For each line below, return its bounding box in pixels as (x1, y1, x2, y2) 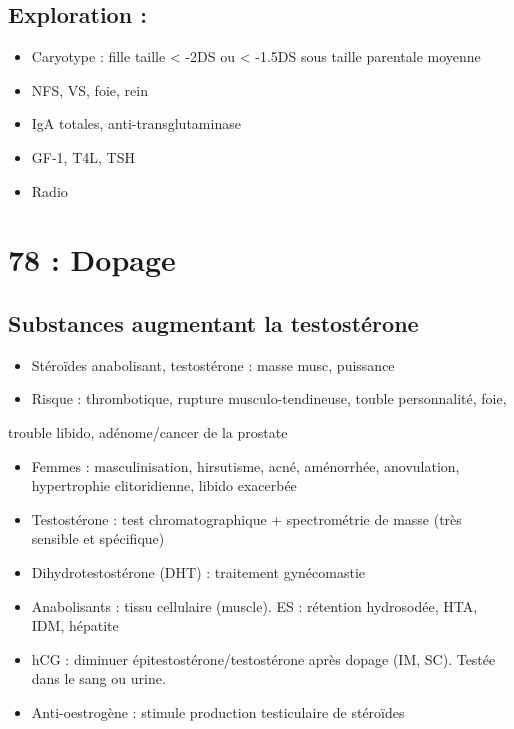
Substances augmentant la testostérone (8, 307, 419, 338)
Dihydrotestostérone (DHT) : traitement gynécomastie (31, 561, 366, 582)
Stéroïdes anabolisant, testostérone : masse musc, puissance (31, 354, 395, 375)
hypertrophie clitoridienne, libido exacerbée (31, 475, 297, 496)
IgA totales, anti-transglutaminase (31, 113, 241, 134)
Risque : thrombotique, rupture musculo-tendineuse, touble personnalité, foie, (31, 388, 507, 409)
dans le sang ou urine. (31, 668, 166, 689)
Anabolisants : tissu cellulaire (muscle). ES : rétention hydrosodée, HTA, (31, 595, 478, 616)
